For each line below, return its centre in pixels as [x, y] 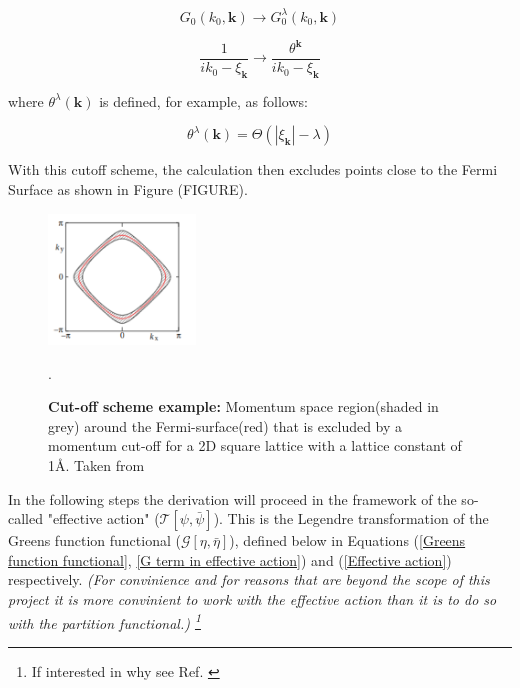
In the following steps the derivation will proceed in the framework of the [232, 498]
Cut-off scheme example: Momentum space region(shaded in [243, 406]
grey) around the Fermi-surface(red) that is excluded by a [225, 425]
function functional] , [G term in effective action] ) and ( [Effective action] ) [230, 559]
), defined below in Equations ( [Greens [347, 540]
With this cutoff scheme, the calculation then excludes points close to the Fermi [253, 169]
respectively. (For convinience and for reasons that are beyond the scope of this [249, 579]
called [25, 518]
